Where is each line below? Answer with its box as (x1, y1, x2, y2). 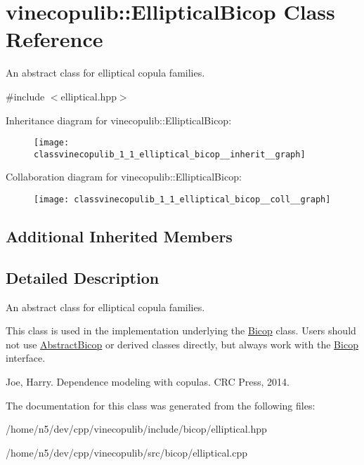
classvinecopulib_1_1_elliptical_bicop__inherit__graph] (34, 149, 306, 159)
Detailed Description (6, 266, 160, 288)
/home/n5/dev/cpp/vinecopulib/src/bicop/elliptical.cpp (6, 445, 247, 459)
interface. (6, 351, 46, 365)
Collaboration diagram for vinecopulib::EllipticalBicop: (6, 169, 242, 184)
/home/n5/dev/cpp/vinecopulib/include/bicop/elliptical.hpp (6, 421, 267, 436)
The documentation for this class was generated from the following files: (6, 398, 316, 412)
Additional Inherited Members (6, 225, 233, 247)
